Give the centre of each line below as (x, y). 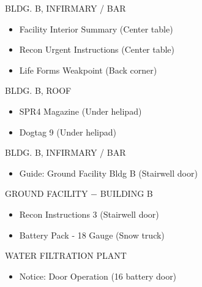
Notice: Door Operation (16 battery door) (98, 276)
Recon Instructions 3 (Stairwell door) (89, 214)
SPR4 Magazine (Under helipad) (80, 111)
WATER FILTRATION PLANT (66, 255)
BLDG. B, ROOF (38, 90)
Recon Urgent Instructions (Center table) (97, 49)
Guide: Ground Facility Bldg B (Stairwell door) (108, 173)
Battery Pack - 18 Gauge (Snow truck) (92, 235)
